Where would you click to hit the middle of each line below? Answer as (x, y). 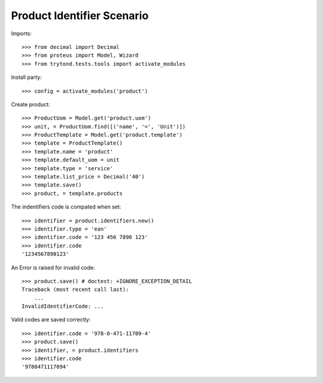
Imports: (22, 33)
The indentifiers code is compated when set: (66, 207)
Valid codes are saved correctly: (51, 320)
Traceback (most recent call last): (75, 289)
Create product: (31, 104)
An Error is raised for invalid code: (53, 267)
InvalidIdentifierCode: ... (63, 307)
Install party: (26, 77)
